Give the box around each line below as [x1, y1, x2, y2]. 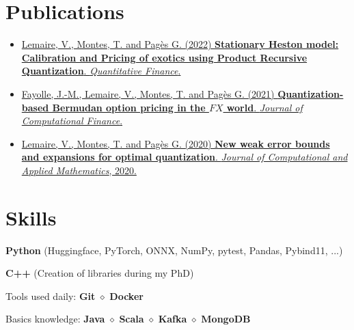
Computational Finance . [21, 113, 123, 128]
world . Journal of [226, 100, 303, 114]
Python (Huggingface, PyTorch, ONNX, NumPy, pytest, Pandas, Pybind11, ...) [5, 243, 343, 257]
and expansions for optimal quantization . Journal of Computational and [21, 150, 348, 164]
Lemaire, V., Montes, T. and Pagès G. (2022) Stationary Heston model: [21, 37, 339, 51]
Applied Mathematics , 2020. [21, 163, 137, 177]
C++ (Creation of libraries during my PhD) [5, 266, 194, 280]
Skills [5, 203, 57, 231]
